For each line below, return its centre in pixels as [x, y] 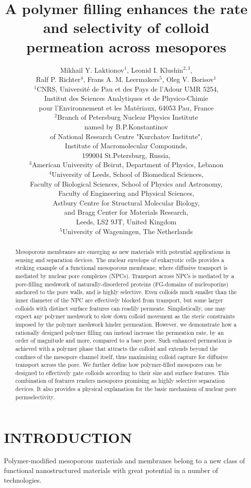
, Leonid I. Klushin [155, 70]
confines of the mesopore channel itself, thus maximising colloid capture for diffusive [122, 356]
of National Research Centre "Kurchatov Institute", [126, 136]
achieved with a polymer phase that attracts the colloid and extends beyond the [117, 348]
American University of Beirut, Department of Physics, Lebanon [128, 165]
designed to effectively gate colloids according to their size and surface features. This [122, 372]
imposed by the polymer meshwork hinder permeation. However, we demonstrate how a [126, 324]
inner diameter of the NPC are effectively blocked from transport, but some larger [119, 300]
